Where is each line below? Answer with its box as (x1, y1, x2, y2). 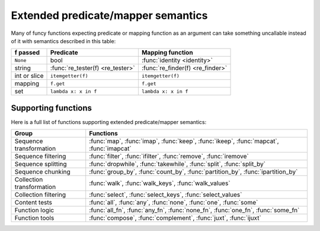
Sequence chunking (14, 168, 71, 176)
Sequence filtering (14, 152, 66, 161)
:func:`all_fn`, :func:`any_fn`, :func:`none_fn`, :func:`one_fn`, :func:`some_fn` (89, 206, 300, 214)
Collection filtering (14, 191, 66, 199)
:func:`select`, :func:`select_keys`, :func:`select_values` (89, 191, 242, 199)
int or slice (14, 71, 44, 80)
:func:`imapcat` (89, 145, 132, 153)
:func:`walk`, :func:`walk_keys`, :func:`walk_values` (89, 179, 231, 187)
